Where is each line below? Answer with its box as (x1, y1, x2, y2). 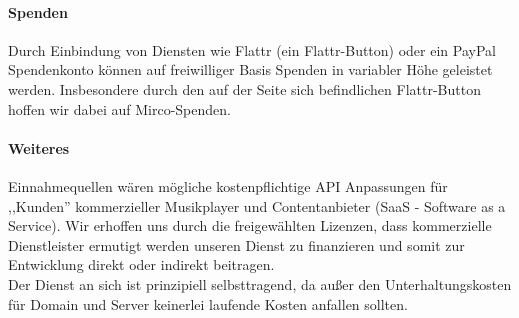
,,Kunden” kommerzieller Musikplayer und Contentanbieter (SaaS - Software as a (8, 195, 506, 216)
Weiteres (8, 137, 70, 158)
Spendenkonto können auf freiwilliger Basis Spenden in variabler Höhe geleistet (8, 59, 493, 80)
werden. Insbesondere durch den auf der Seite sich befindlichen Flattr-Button (8, 78, 481, 99)
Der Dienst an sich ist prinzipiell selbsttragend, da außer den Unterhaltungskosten (8, 273, 512, 294)
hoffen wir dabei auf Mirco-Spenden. (8, 98, 231, 119)
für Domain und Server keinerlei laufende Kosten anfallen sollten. (8, 293, 408, 314)
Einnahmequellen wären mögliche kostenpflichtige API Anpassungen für (8, 175, 448, 196)
